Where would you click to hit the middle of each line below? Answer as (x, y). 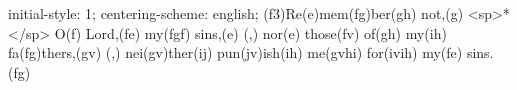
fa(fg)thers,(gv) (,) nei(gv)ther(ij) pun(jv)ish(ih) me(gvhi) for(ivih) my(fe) (235, 52)
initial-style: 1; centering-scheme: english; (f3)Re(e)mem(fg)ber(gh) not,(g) (236, 13)
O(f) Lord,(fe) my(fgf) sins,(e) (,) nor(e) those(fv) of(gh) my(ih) (250, 32)
